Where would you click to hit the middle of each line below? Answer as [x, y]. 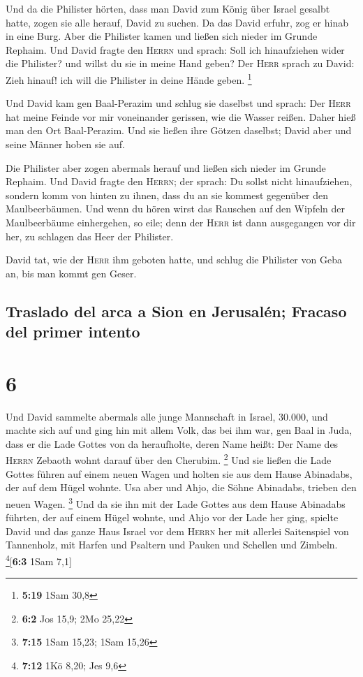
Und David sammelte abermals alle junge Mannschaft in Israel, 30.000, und [167, 416]
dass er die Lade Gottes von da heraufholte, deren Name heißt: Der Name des [172, 443]
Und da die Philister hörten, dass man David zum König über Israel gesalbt [168, 8]
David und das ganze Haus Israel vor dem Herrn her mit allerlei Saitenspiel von [177, 531]
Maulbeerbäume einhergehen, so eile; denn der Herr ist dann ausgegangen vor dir [181, 222]
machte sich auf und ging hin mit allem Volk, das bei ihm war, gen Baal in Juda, [179, 430]
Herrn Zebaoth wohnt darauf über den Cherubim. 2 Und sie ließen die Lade [169, 459]
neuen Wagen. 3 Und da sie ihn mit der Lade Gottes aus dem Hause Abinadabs [176, 502]
